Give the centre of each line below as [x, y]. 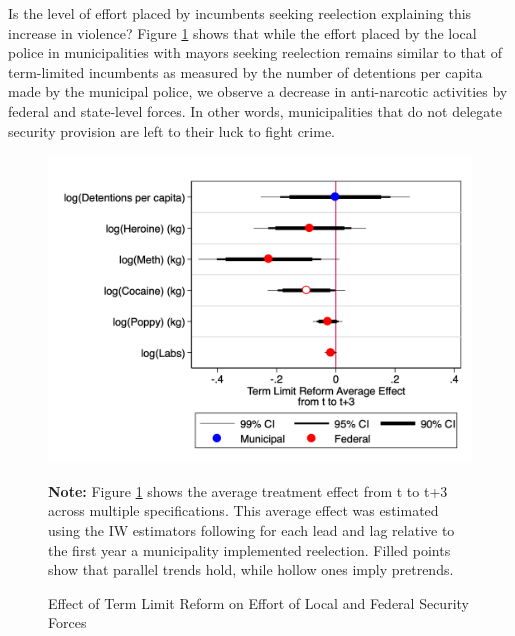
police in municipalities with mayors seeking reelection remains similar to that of [255, 52]
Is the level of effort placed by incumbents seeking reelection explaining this [240, 13]
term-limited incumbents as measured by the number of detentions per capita [245, 71]
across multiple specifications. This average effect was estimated [243, 510]
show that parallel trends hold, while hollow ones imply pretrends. [251, 569]
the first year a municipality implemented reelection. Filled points [249, 549]
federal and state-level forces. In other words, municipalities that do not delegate [255, 110]
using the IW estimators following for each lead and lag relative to [251, 530]
